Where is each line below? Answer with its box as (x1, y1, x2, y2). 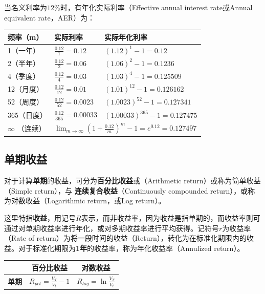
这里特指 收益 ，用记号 (4, 212, 76, 223)
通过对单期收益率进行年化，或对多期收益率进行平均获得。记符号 (4, 222, 219, 233)
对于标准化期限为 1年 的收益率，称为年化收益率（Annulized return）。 (18, 242, 245, 253)
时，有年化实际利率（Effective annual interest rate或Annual (60, 2, 253, 12)
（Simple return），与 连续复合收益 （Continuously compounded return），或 (4, 185, 248, 196)
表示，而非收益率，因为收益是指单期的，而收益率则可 (81, 212, 260, 223)
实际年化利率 (104, 31, 147, 42)
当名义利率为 (4, 2, 47, 12)
